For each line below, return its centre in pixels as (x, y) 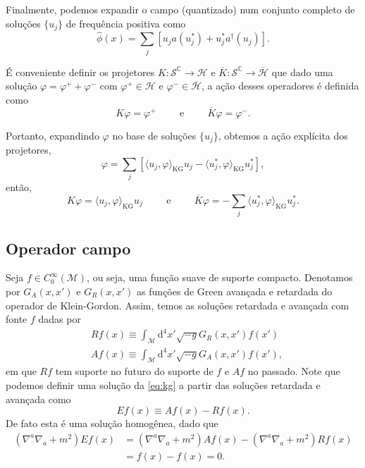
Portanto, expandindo (52, 135)
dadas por (60, 319)
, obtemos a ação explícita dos (283, 135)
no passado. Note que (294, 371)
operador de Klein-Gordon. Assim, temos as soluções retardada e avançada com (178, 305)
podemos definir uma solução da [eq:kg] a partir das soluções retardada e (163, 384)
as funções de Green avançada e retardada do (235, 291)
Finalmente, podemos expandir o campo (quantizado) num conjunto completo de (180, 9)
